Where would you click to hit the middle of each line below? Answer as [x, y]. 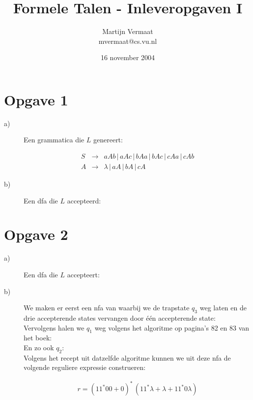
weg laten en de [223, 308]
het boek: [38, 338]
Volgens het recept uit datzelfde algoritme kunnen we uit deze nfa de [127, 357]
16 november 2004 [128, 57]
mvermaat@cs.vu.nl [128, 41]
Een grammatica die [54, 140]
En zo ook [39, 347]
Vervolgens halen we [54, 327]
